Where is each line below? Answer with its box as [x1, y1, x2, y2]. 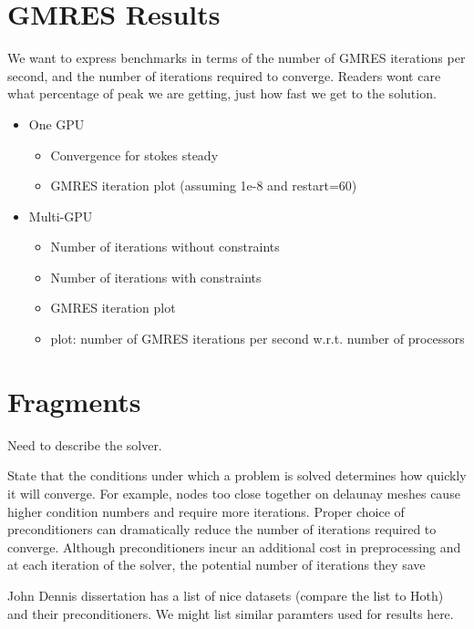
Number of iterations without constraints [50, 237, 280, 256]
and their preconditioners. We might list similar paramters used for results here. [7, 603, 454, 623]
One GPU [28, 114, 85, 133]
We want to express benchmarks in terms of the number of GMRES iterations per [7, 48, 466, 67]
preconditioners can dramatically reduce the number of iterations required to [7, 520, 437, 539]
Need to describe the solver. [7, 435, 162, 454]
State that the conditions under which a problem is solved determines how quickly [7, 466, 467, 485]
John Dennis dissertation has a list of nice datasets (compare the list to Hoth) [7, 585, 444, 604]
